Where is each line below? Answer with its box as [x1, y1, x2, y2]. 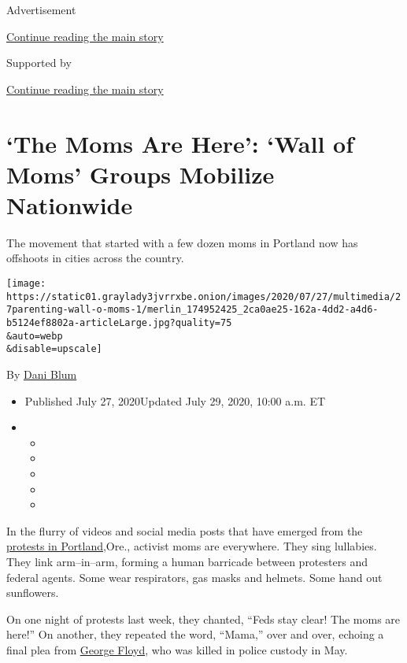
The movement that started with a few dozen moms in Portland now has [6, 234, 358, 250]
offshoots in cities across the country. [6, 250, 184, 266]
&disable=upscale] [6, 343, 102, 355]
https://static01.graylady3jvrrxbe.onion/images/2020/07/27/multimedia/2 [6, 291, 401, 302]
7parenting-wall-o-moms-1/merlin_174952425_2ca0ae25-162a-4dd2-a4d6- [6, 304, 379, 316]
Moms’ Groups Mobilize [6, 157, 275, 190]
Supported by [6, 54, 72, 71]
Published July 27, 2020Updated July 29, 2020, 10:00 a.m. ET [24, 392, 326, 409]
